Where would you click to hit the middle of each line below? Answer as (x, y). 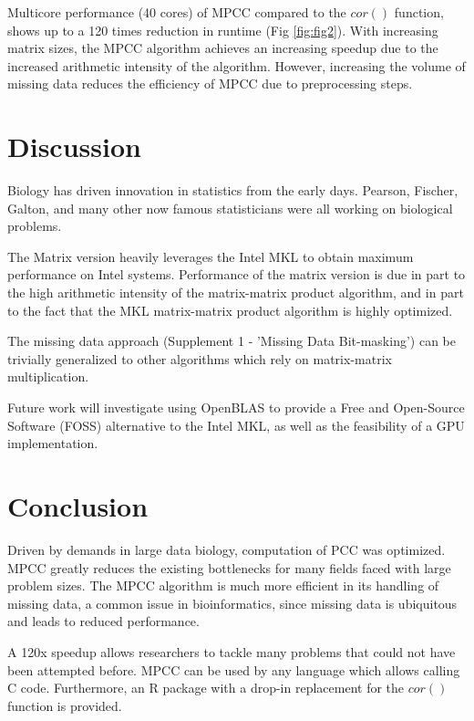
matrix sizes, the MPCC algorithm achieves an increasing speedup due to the (223, 48)
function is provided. (65, 705)
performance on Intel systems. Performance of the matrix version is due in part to (237, 274)
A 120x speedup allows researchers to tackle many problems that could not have (232, 651)
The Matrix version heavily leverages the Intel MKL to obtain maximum (211, 256)
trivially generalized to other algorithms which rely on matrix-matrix (200, 358)
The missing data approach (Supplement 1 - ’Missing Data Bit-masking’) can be (232, 341)
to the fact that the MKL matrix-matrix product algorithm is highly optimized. (230, 310)
